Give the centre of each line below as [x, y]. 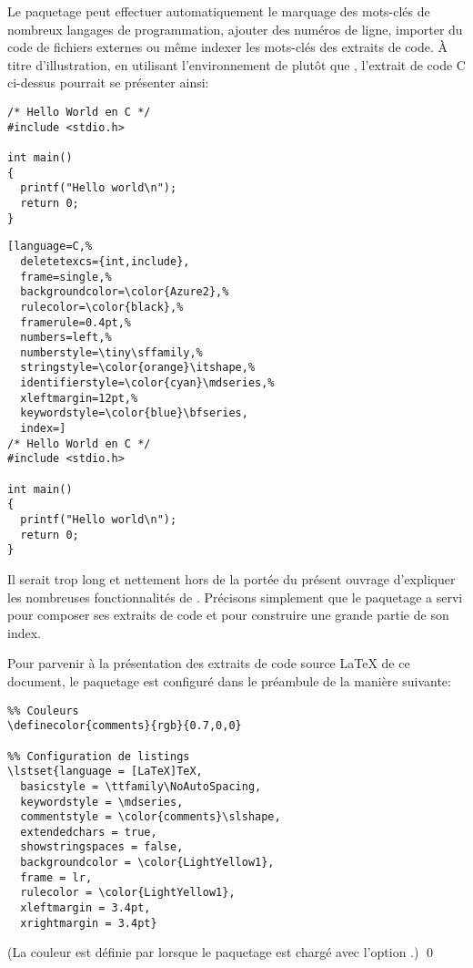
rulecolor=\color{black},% [102, 307]
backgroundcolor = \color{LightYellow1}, [147, 863]
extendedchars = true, [89, 832]
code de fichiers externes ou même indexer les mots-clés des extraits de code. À [227, 47]
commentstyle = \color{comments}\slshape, [151, 817]
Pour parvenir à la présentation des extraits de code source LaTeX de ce [209, 663]
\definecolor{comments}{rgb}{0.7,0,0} [125, 726]
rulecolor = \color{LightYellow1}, [128, 893]
